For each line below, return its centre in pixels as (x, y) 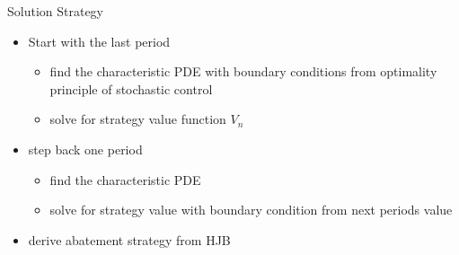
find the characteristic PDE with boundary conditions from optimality (243, 71)
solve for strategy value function (138, 119)
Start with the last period (99, 41)
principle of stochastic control (131, 88)
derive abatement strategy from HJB (129, 239)
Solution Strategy (56, 11)
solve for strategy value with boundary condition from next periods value (251, 210)
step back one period (85, 149)
